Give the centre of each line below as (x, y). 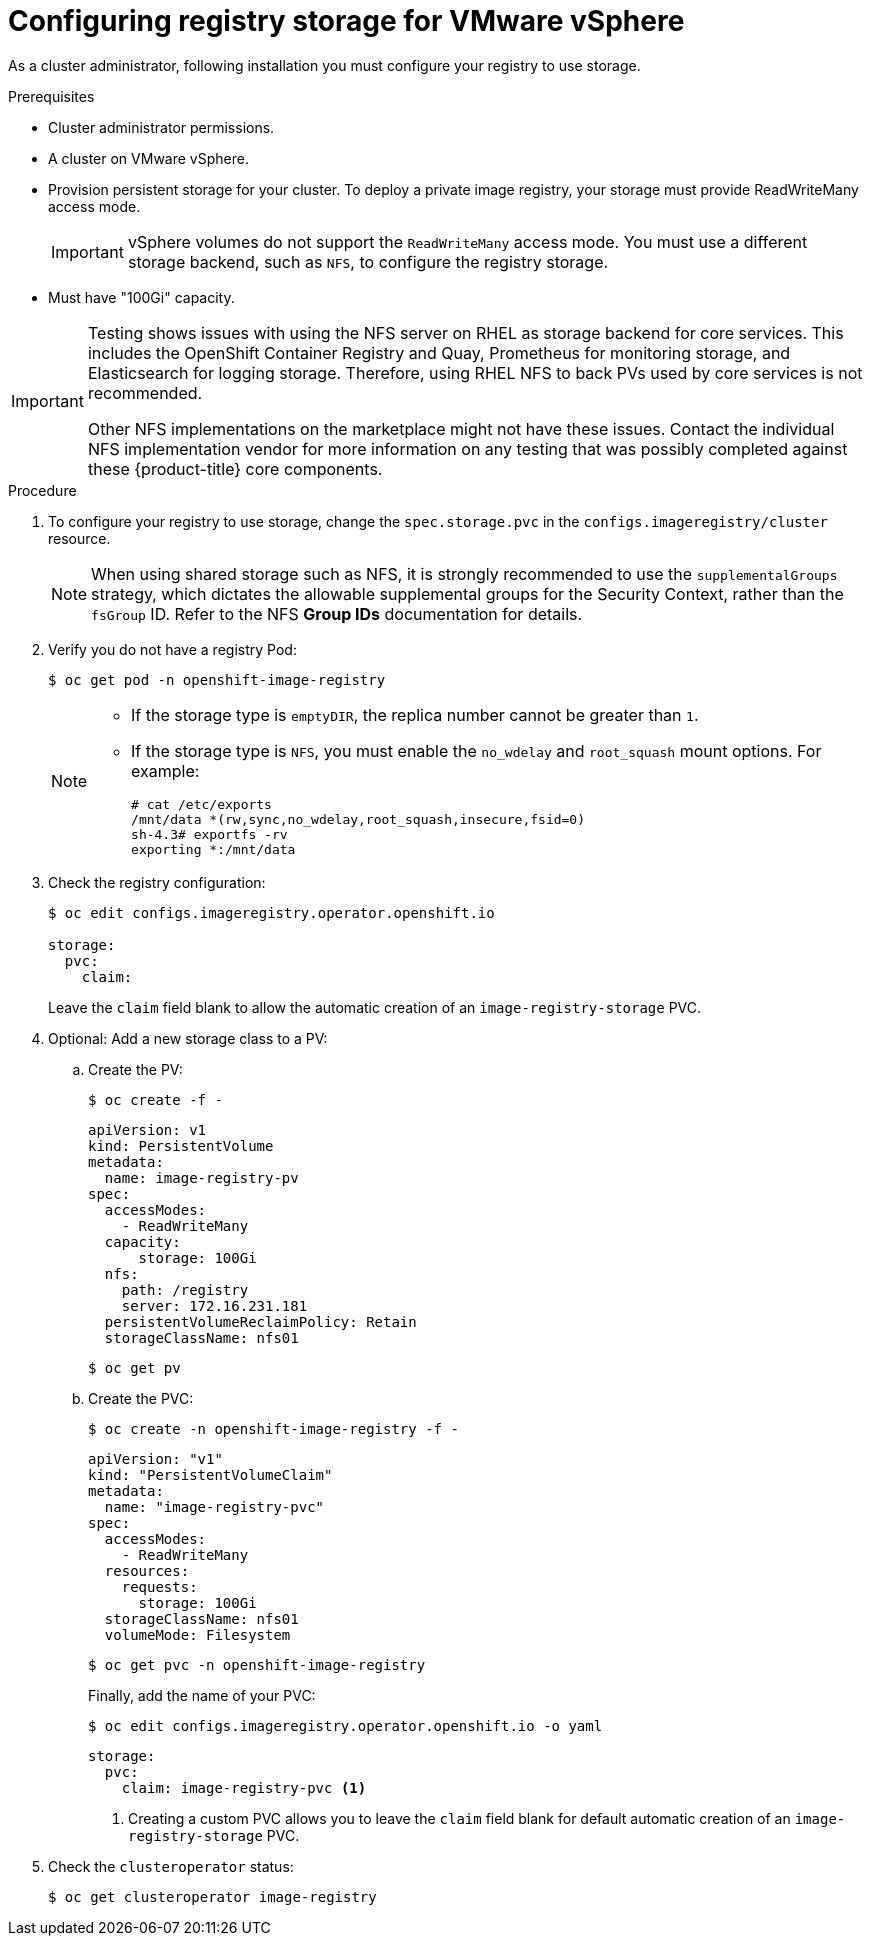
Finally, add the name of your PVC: (202, 1695)
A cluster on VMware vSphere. (148, 158)
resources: (147, 1570)
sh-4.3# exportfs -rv (209, 834)
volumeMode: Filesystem (197, 1634)
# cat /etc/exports (201, 804)
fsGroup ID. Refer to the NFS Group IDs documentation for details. (337, 613)
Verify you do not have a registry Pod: (172, 649)
